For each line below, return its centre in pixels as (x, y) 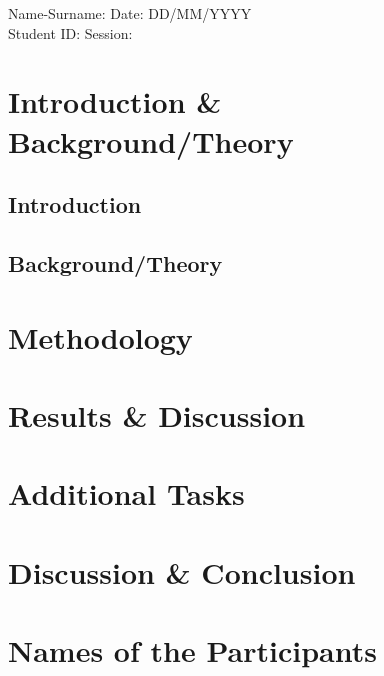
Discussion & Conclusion (182, 571)
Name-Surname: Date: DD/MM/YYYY (130, 13)
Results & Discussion (157, 414)
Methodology (100, 336)
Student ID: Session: (70, 32)
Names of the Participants (192, 650)
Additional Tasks (126, 493)
